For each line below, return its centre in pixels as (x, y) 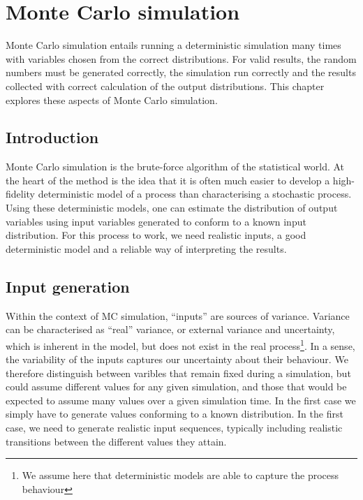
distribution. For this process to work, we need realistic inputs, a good (156, 235)
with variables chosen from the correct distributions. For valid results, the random (181, 58)
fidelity (21, 194)
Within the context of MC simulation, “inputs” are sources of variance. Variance (178, 315)
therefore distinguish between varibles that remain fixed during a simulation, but (178, 373)
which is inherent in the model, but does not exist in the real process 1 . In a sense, (180, 344)
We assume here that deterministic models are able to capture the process (180, 475)
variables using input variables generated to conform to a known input (156, 221)
